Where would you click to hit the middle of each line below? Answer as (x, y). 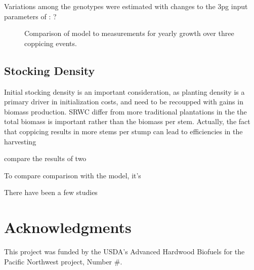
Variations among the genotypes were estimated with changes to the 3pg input (126, 6)
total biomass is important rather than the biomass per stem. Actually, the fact (127, 121)
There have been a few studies (51, 192)
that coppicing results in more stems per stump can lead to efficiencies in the (123, 131)
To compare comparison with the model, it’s (73, 175)
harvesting (20, 141)
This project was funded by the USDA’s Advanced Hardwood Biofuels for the (124, 252)
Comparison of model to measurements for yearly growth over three (129, 33)
